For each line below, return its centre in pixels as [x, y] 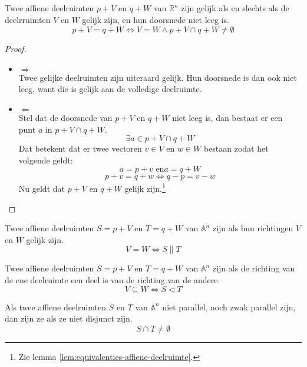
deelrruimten [28, 19]
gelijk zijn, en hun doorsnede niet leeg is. [156, 19]
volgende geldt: [46, 160]
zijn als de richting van [254, 268]
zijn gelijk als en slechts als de [235, 8]
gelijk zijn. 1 [145, 187]
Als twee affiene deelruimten [55, 307]
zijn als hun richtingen [253, 228]
